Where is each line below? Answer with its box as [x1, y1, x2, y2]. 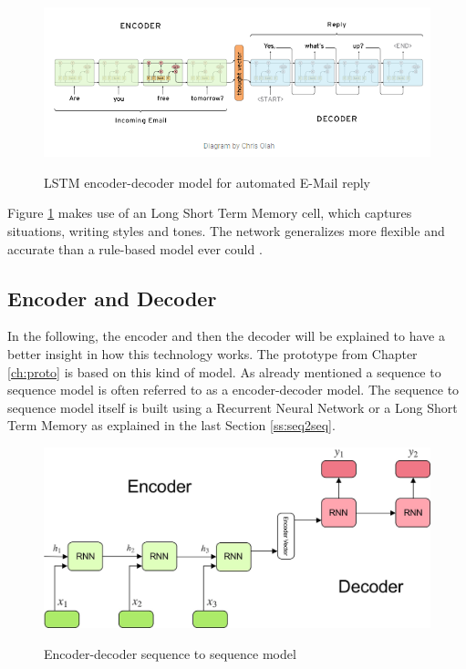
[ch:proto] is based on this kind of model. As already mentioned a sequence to [7, 362, 441, 381]
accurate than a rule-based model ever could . [7, 239, 263, 258]
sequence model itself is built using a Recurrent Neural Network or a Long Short [7, 397, 458, 417]
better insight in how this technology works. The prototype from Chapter [7, 344, 418, 363]
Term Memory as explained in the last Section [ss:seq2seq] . [7, 416, 336, 435]
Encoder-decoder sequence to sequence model [44, 643, 296, 663]
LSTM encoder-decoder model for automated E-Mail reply [44, 172, 370, 191]
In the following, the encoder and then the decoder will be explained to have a [7, 326, 445, 345]
